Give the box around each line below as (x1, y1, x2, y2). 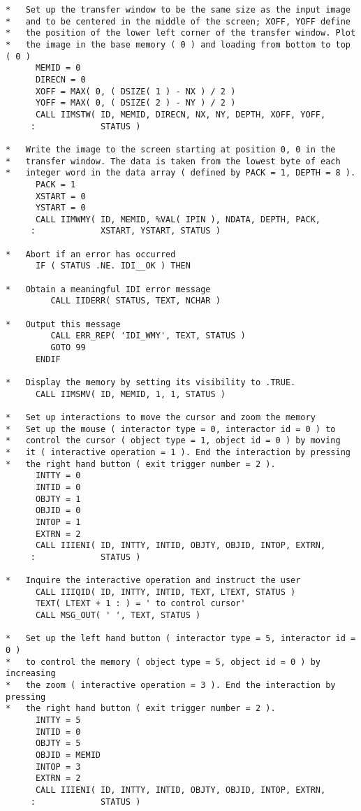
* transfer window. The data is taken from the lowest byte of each (6, 156, 341, 166)
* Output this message (6, 319, 121, 329)
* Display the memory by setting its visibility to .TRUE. (6, 378, 296, 387)
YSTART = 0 (35, 203, 86, 213)
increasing (6, 668, 56, 679)
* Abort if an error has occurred (6, 249, 176, 259)
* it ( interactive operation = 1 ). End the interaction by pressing (6, 447, 351, 457)
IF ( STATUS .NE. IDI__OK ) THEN (35, 261, 191, 271)
